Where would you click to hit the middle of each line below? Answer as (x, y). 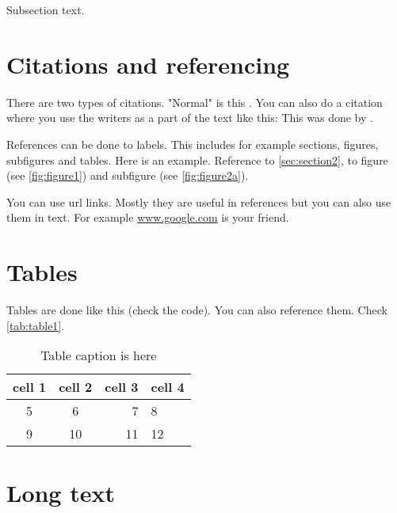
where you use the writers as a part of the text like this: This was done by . (190, 118)
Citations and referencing (148, 64)
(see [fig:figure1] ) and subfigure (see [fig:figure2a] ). (128, 175)
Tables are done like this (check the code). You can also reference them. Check (197, 310)
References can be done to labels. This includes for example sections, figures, (193, 144)
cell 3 (122, 387)
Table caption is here (99, 355)
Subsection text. (46, 9)
